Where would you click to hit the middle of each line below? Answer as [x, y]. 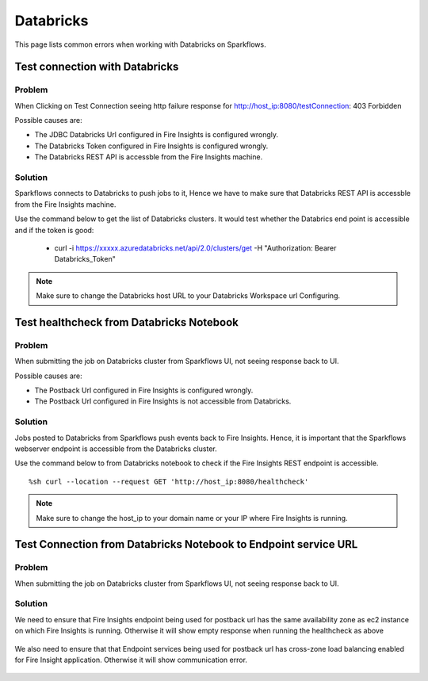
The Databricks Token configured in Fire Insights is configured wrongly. [151, 146]
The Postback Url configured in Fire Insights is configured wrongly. [144, 390]
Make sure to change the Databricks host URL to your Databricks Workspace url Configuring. [188, 296]
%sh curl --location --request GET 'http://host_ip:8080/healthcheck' [169, 481]
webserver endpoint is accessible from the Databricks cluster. [116, 449]
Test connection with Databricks [97, 67]
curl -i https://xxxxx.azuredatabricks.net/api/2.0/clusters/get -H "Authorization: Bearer [195, 248]
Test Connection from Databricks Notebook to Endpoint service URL [186, 544]
